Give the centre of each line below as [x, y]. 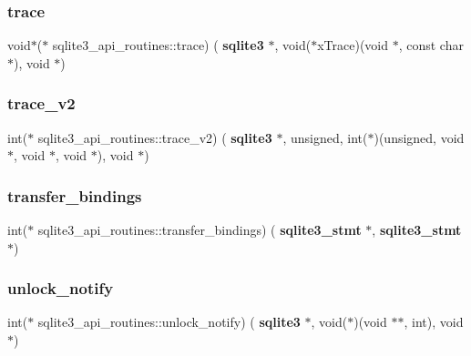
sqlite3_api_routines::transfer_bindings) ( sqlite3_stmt [200, 230]
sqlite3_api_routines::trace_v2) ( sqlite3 [155, 137]
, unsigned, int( [325, 137]
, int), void [434, 322]
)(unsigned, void [419, 137]
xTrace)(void [353, 45]
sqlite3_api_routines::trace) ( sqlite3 [158, 45]
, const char [431, 45]
